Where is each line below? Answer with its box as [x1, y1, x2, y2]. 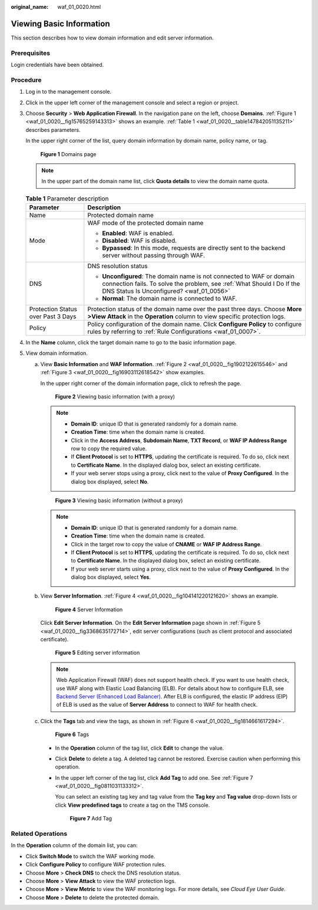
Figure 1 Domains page [40, 150, 97, 157]
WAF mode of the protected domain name [87, 219, 204, 227]
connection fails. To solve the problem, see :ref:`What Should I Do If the [102, 280, 300, 288]
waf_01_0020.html [57, 4, 101, 10]
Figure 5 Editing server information [55, 649, 140, 657]
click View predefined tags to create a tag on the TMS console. [55, 802, 210, 809]
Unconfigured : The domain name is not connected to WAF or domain [102, 272, 294, 281]
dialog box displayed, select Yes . [71, 573, 151, 581]
